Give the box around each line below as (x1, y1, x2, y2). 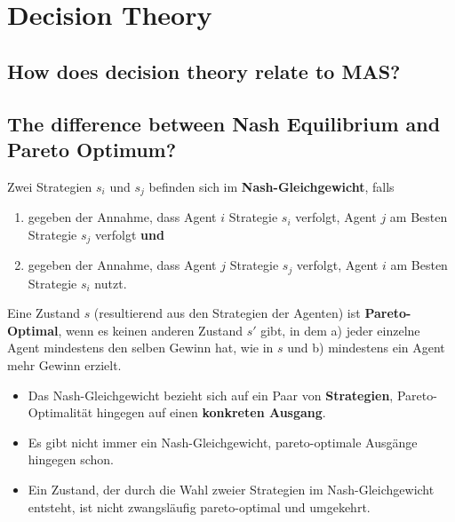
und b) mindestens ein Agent (287, 338, 445, 357)
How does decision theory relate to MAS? (7, 57, 401, 84)
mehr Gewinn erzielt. (7, 356, 122, 375)
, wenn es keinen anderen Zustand (58, 320, 243, 339)
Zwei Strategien (7, 177, 92, 195)
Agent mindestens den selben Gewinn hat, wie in (7, 338, 274, 357)
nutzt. (94, 273, 127, 292)
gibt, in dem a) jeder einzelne (260, 320, 420, 339)
